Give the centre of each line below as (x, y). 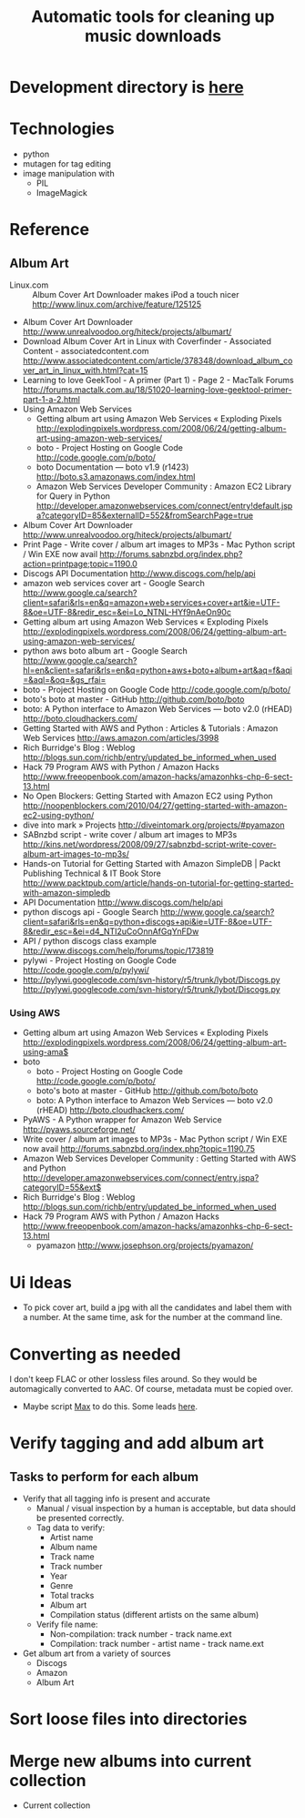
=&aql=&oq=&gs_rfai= (64, 680)
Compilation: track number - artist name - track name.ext (157, 1644)
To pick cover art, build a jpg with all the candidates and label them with (157, 1307)
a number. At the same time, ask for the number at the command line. (152, 1317)
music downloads (153, 36)
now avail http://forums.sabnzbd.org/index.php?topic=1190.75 (139, 1149)
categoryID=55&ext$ (62, 1188)
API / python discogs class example (90, 941)
